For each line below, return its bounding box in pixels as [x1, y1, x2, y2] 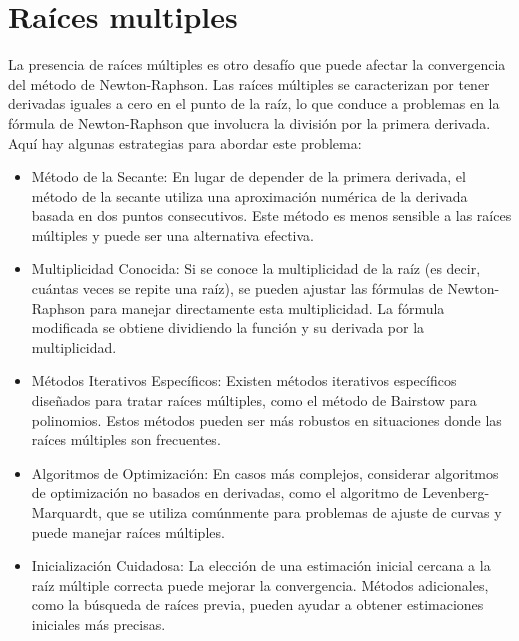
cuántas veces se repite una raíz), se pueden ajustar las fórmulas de [31, 278, 443, 299]
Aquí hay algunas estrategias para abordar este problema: [8, 132, 362, 153]
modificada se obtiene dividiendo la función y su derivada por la [31, 317, 425, 338]
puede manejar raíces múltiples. [31, 521, 225, 542]
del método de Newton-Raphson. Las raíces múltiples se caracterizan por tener [8, 73, 490, 94]
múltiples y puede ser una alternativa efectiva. [31, 224, 314, 245]
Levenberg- [422, 482, 490, 503]
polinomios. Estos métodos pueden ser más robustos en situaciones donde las [31, 409, 502, 430]
